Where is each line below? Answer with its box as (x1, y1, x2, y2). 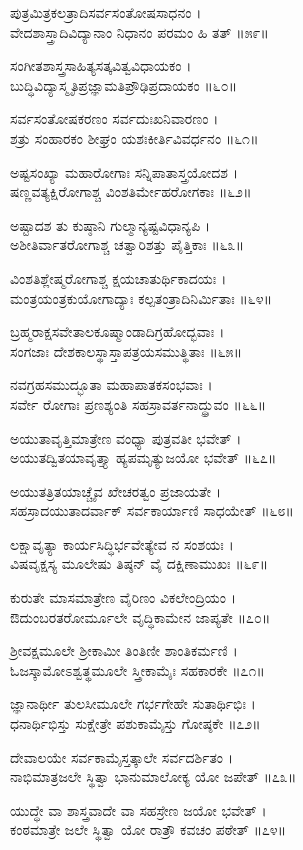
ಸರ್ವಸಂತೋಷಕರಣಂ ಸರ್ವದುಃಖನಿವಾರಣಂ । (10, 108, 219, 129)
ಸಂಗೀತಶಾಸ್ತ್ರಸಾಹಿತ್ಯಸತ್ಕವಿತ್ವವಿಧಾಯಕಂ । (10, 55, 192, 76)
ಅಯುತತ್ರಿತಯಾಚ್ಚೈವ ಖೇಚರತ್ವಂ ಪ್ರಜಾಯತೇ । (10, 480, 221, 501)
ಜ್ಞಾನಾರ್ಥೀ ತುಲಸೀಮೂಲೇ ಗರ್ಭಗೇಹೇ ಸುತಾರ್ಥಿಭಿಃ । (10, 693, 256, 714)
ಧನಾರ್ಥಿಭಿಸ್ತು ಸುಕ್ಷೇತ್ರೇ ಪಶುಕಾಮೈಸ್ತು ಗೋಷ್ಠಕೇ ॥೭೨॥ (10, 713, 261, 734)
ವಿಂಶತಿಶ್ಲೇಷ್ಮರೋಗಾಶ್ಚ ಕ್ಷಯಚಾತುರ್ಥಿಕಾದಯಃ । (10, 267, 227, 288)
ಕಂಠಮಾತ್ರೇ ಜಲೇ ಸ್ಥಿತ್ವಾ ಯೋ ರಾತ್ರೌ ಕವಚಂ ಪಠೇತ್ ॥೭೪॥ (10, 819, 287, 840)
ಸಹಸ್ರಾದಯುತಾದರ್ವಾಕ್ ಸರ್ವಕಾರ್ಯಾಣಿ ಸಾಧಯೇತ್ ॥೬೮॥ (10, 500, 294, 521)
